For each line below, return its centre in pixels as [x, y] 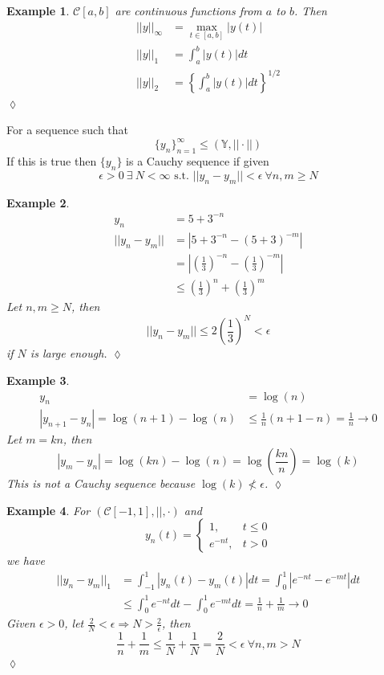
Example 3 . [38, 380]
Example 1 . [38, 10]
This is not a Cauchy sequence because [101, 483]
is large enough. [69, 353]
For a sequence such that [68, 130]
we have [26, 560]
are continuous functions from [188, 10]
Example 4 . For [49, 510]
